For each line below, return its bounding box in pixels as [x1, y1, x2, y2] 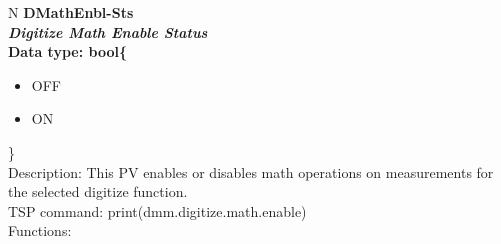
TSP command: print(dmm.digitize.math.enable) [8, 200, 307, 221]
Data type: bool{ [8, 41, 127, 62]
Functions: [8, 220, 72, 241]
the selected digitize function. [8, 181, 188, 202]
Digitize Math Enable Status [8, 21, 208, 42]
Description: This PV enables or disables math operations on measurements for [8, 161, 494, 182]
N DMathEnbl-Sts [8, 2, 134, 22]
